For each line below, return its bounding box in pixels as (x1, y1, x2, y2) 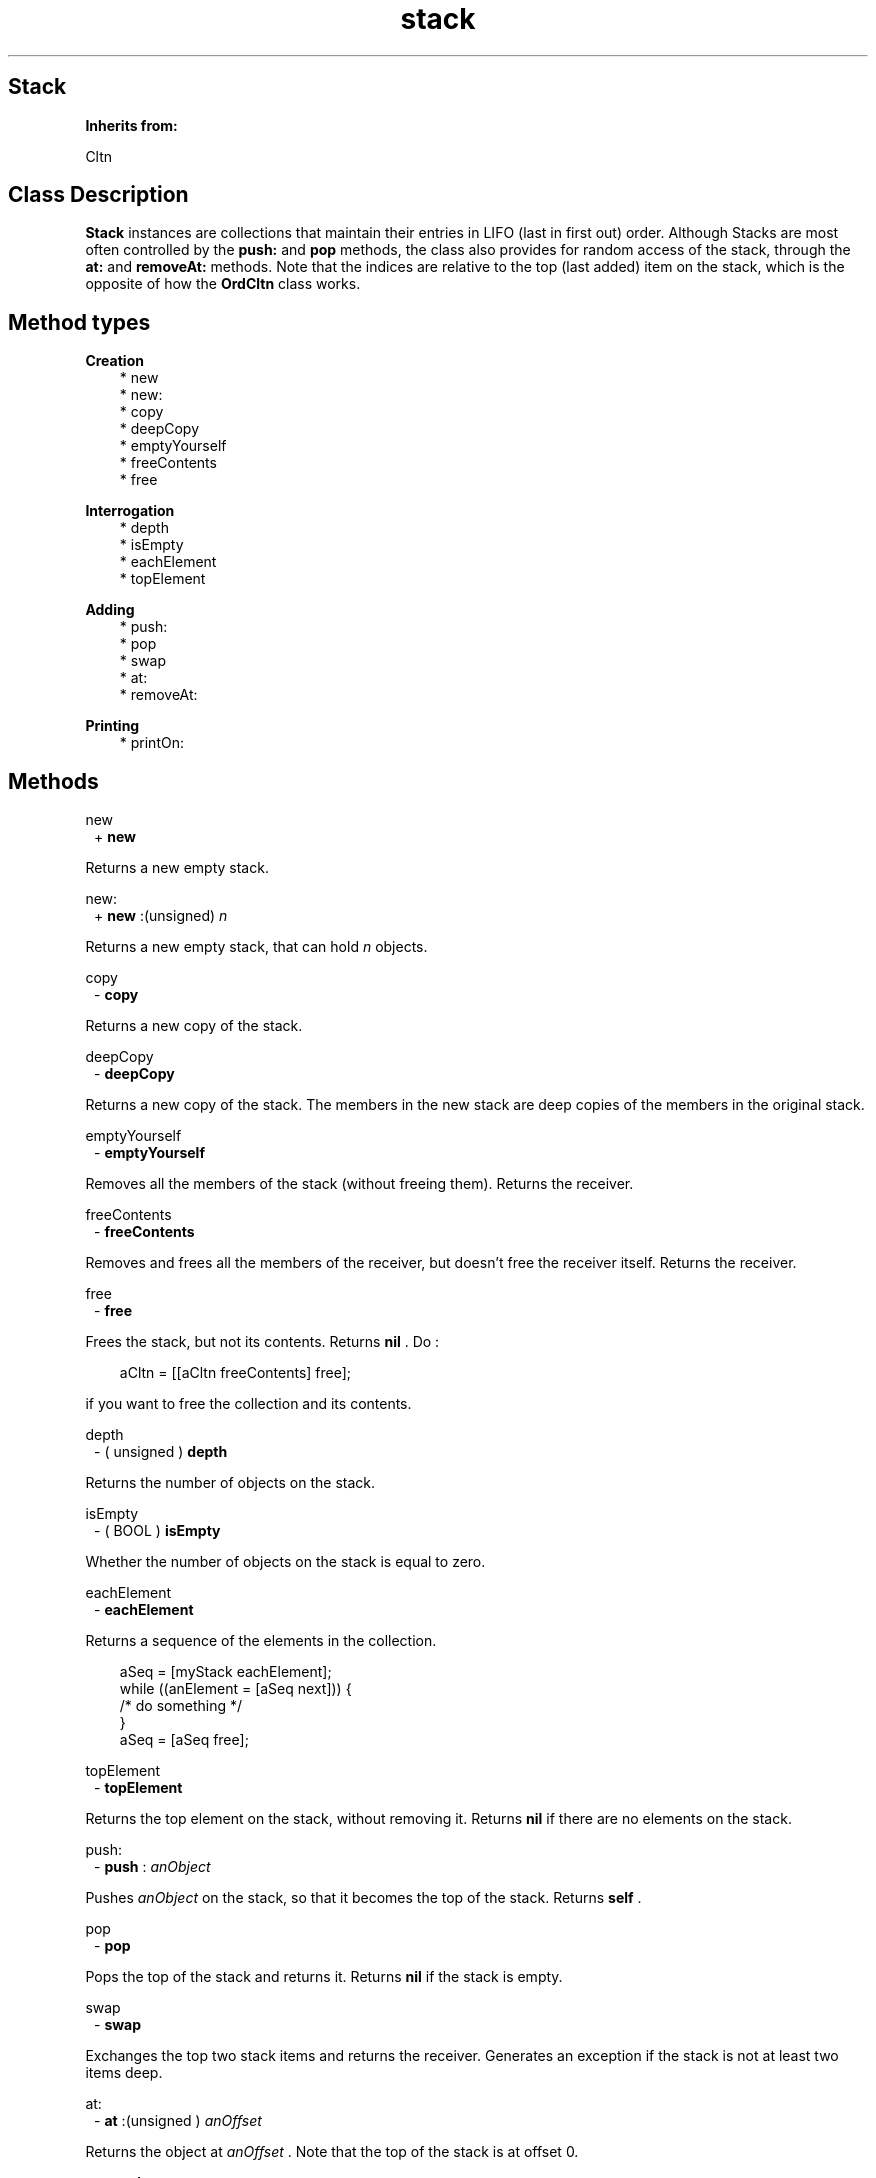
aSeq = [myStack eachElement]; (119, 1663, 332, 1681)
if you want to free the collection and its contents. (85, 1395, 412, 1413)
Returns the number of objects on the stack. (85, 1474, 375, 1492)
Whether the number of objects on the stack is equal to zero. (85, 1553, 486, 1571)
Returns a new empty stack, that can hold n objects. (85, 938, 428, 956)
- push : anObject (94, 1858, 211, 1876)
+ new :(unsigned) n (94, 907, 228, 925)
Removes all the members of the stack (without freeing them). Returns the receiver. (85, 1175, 634, 1193)
